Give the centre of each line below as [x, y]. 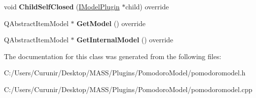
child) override [147, 6]
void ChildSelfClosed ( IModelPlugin [62, 6]
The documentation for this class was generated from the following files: [113, 56]
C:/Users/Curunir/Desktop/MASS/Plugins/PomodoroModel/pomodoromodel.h [125, 73]
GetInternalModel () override [125, 40]
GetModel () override [111, 23]
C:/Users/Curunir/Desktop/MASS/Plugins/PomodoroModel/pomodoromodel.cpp [128, 89]
